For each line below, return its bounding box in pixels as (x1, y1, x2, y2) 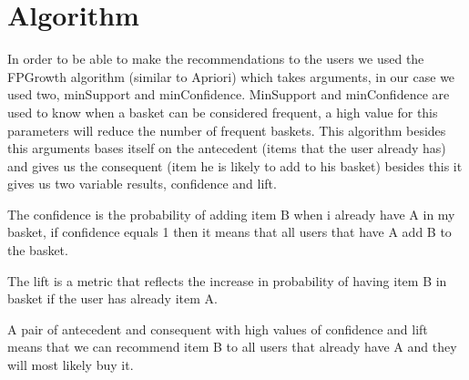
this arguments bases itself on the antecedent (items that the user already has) (7, 139, 446, 158)
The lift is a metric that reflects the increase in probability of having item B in (7, 271, 447, 290)
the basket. (7, 241, 68, 260)
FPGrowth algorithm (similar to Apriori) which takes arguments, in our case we (7, 67, 455, 86)
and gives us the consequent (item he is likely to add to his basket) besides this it (7, 156, 463, 175)
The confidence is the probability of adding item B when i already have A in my (7, 204, 455, 223)
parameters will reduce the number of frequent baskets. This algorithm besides (7, 120, 446, 139)
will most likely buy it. (7, 355, 134, 375)
